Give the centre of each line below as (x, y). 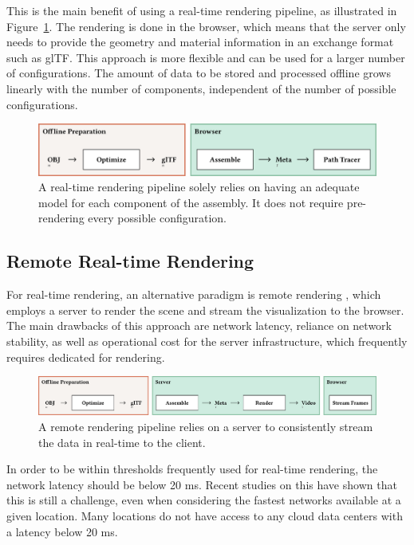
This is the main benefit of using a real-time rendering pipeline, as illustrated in (202, 10)
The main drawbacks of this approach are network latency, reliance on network (199, 325)
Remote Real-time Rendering (130, 261)
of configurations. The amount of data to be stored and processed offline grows (199, 73)
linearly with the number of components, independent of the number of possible (201, 88)
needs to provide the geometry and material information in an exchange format (200, 42)
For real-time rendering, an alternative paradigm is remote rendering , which (194, 294)
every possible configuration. (158, 218)
